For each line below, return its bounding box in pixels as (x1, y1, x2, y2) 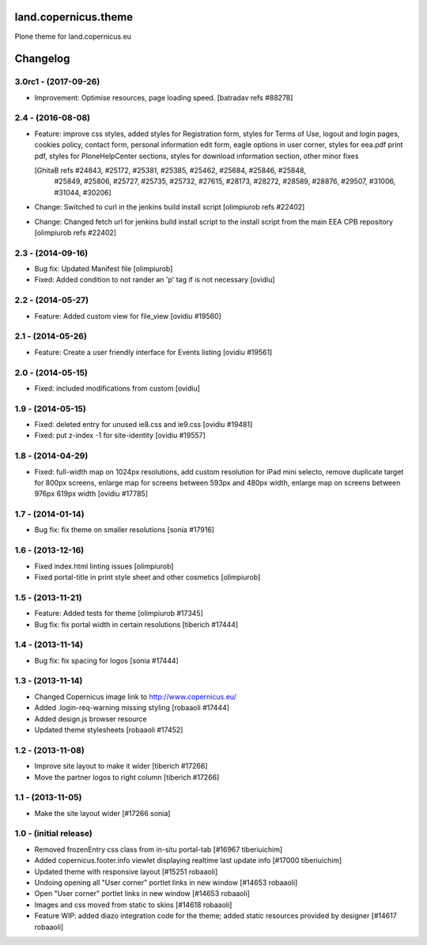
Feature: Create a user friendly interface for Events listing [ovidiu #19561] (34, 347, 273, 357)
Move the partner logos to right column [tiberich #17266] (34, 772, 220, 782)
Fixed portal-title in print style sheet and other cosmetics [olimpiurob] (34, 573, 261, 582)
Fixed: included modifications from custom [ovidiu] (34, 384, 201, 393)
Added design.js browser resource (34, 714, 148, 724)
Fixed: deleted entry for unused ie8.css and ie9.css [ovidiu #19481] (34, 420, 253, 429)
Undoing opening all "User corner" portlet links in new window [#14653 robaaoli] (34, 878, 298, 887)
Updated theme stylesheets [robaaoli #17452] (34, 725, 183, 735)
